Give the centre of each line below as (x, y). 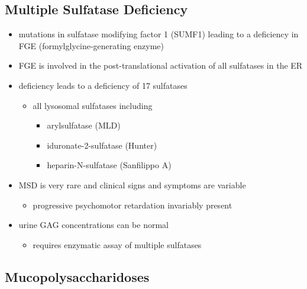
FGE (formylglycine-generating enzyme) (91, 45)
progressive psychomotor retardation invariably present (133, 205)
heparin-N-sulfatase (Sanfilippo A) (109, 165)
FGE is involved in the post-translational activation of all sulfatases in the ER (161, 65)
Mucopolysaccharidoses (77, 276)
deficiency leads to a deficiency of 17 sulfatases (103, 85)
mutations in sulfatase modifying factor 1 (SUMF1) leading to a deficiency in (159, 34)
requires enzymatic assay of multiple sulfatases (117, 244)
